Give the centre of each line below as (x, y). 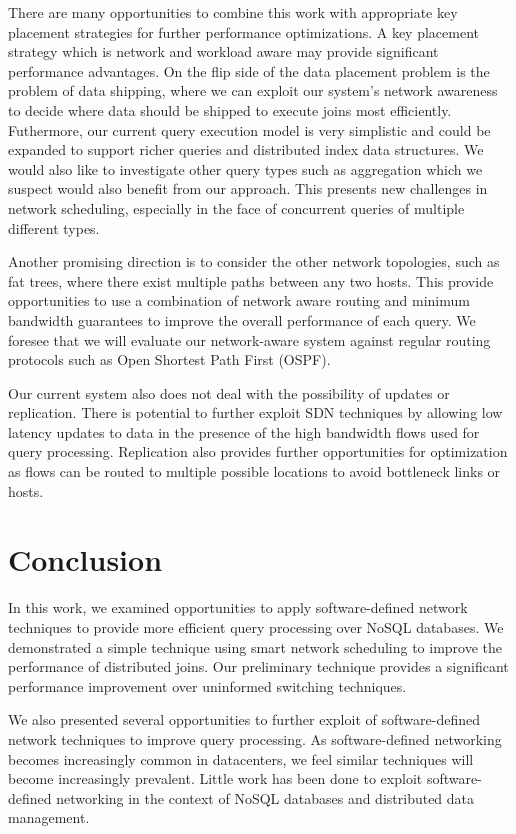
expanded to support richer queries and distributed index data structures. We (246, 149)
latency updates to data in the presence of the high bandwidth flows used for (244, 431)
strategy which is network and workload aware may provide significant (223, 51)
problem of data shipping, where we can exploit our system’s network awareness (253, 90)
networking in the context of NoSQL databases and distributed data (265, 797)
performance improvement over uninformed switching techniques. (207, 685)
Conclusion (85, 559)
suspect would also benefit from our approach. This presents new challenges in (248, 188)
